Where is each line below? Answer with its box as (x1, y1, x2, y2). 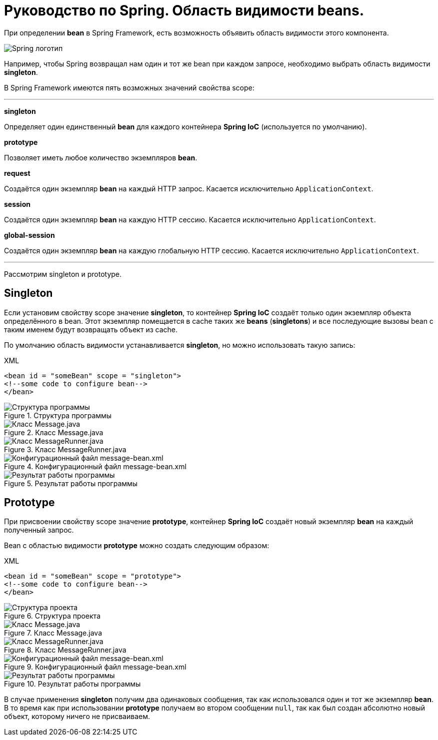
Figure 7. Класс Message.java (4, 629, 102, 638)
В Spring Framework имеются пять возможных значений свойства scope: (4, 83, 254, 92)
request (4, 168, 30, 177)
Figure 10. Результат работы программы (4, 680, 141, 689)
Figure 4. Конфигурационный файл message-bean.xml (4, 462, 186, 471)
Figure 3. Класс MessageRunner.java (4, 445, 126, 454)
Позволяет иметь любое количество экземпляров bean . (4, 153, 197, 162)
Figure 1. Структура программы (4, 411, 112, 420)
